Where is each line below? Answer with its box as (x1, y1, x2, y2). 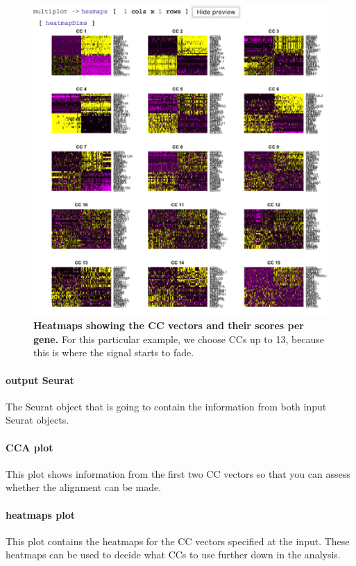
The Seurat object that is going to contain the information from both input (6, 399, 327, 413)
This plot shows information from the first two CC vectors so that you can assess (6, 466, 350, 481)
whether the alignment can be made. (6, 480, 162, 494)
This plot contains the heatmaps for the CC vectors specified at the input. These (6, 533, 350, 548)
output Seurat (6, 372, 74, 387)
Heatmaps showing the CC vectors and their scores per (33, 318, 304, 333)
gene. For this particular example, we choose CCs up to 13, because (33, 331, 325, 346)
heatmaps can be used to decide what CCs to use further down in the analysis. (6, 547, 341, 562)
